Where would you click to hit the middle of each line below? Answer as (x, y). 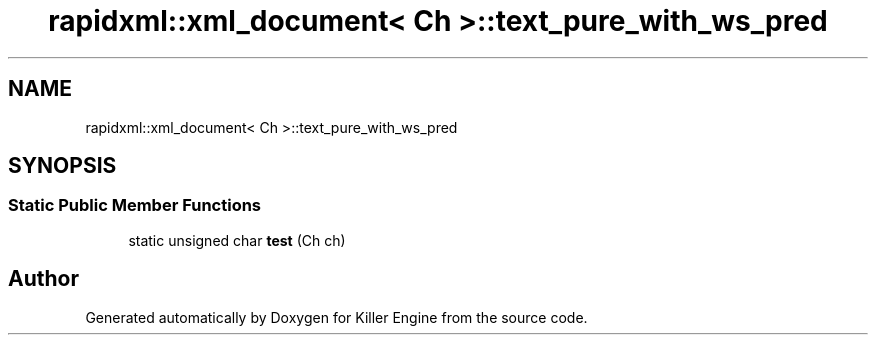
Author (43, 279)
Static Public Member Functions (135, 205)
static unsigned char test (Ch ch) (237, 240)
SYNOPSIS (62, 166)
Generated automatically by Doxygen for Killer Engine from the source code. (336, 317)
